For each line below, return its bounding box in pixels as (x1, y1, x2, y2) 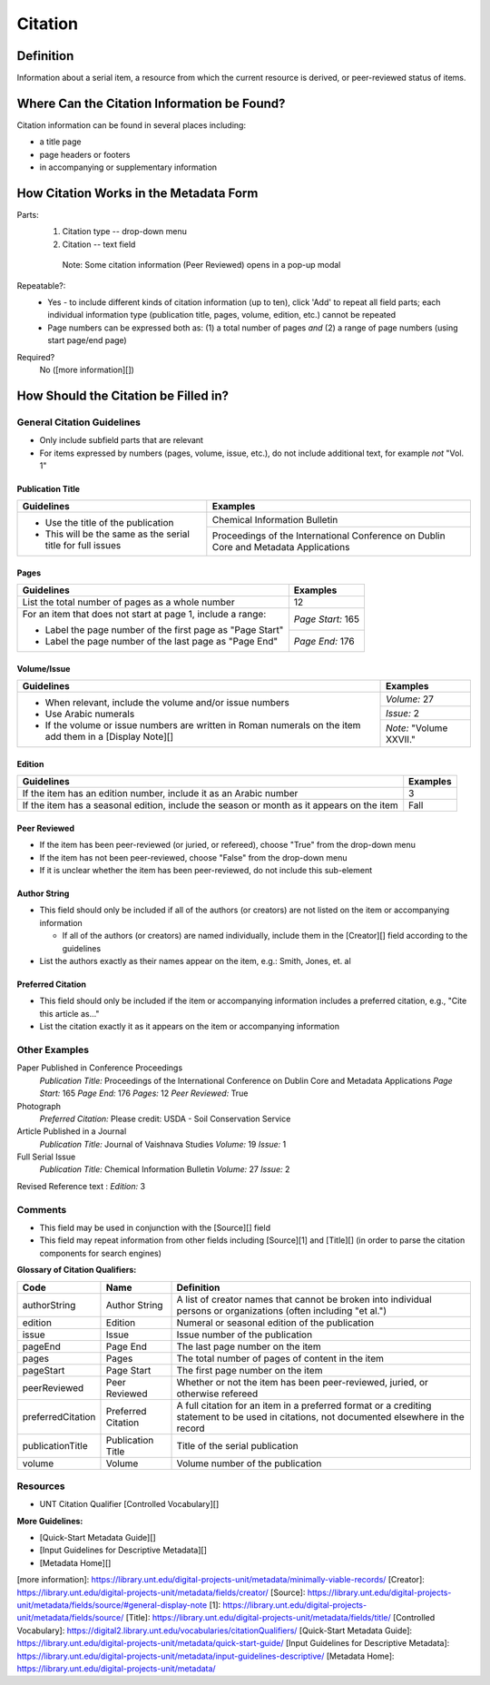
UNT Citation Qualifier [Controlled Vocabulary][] (39, 1499, 220, 1510)
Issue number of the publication (176, 1328, 313, 1341)
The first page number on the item (176, 1364, 323, 1376)
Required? (16, 351, 55, 362)
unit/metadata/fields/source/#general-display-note (16, 1600, 208, 1611)
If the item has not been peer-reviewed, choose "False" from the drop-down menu (39, 852, 348, 862)
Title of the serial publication (176, 1439, 299, 1452)
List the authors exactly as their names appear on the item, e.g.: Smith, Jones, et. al (39, 956, 351, 967)
